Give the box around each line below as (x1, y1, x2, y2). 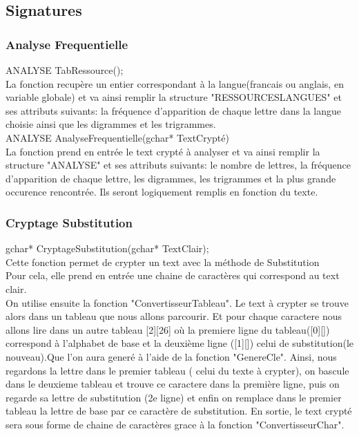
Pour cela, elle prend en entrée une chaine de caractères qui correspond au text (6, 268, 340, 283)
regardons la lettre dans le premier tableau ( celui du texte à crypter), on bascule (6, 363, 349, 377)
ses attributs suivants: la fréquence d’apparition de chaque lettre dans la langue (6, 103, 341, 117)
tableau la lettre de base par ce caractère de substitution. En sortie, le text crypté (6, 404, 352, 418)
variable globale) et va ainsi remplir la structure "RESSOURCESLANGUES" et (6, 90, 342, 104)
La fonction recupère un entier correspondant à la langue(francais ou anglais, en (6, 76, 344, 91)
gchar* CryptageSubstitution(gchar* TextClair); (6, 241, 209, 256)
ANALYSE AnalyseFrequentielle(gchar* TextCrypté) (6, 130, 229, 144)
